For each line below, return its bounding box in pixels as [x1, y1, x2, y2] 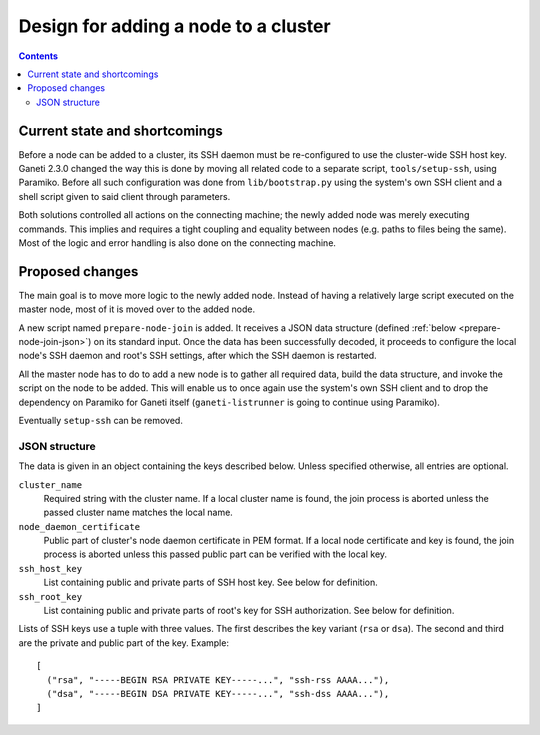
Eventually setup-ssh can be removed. [18, 415, 184, 426]
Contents [18, 50, 59, 62]
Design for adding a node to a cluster [18, 15, 331, 37]
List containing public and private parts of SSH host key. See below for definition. [43, 576, 379, 589]
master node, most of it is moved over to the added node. [18, 303, 255, 315]
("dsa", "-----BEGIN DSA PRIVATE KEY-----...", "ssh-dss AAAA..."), [46, 688, 390, 699]
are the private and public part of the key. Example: [18, 636, 230, 649]
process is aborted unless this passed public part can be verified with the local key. [43, 548, 388, 560]
